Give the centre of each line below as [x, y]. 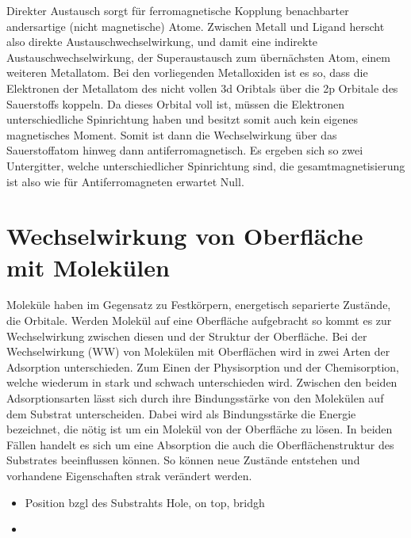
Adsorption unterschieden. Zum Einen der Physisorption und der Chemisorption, [203, 366]
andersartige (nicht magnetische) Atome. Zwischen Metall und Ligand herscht [196, 26]
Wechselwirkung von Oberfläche [185, 236]
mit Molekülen [88, 267]
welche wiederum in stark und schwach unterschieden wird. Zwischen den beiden [202, 382]
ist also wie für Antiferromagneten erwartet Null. [125, 181]
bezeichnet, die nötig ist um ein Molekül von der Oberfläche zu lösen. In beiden [200, 429]
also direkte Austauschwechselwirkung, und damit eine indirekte [162, 42]
